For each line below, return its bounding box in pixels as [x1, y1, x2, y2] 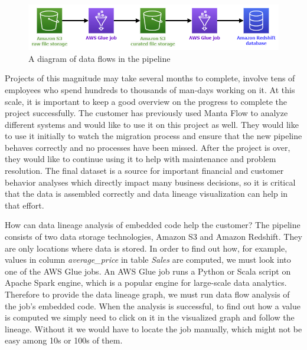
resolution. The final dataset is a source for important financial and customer [5, 164, 284, 177]
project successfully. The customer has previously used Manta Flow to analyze [5, 107, 288, 119]
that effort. [5, 199, 44, 211]
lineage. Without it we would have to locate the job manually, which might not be [5, 322, 302, 335]
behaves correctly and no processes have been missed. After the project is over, [5, 141, 290, 153]
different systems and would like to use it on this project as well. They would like [5, 118, 299, 130]
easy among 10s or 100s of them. [5, 334, 123, 346]
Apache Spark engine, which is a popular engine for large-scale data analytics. [5, 276, 287, 289]
